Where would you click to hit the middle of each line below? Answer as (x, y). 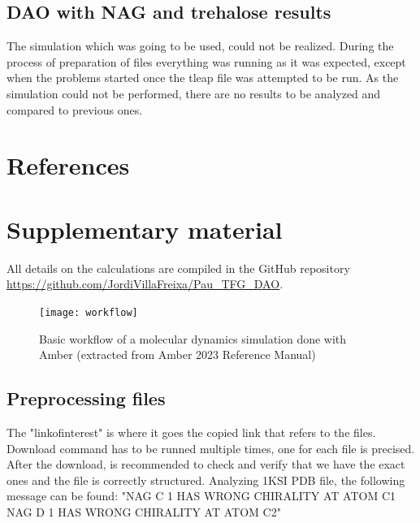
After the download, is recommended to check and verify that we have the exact (206, 464)
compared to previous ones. (75, 109)
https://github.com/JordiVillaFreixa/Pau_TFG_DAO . (145, 284)
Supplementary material (145, 229)
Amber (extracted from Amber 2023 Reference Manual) (178, 354)
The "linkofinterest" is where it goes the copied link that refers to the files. (191, 432)
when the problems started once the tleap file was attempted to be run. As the (203, 78)
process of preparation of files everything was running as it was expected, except (206, 61)
